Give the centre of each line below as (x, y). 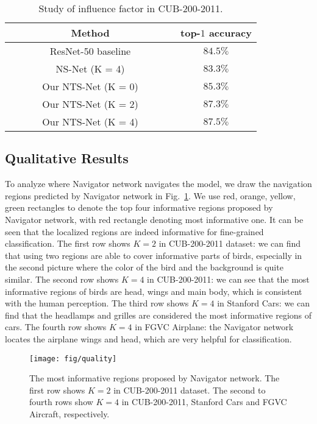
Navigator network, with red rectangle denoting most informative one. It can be (154, 219)
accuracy (230, 33)
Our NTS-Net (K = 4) (90, 122)
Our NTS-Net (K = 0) (90, 86)
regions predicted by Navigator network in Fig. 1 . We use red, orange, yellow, (150, 195)
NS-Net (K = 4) (90, 69)
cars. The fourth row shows (56, 327)
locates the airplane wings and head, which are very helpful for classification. (148, 338)
